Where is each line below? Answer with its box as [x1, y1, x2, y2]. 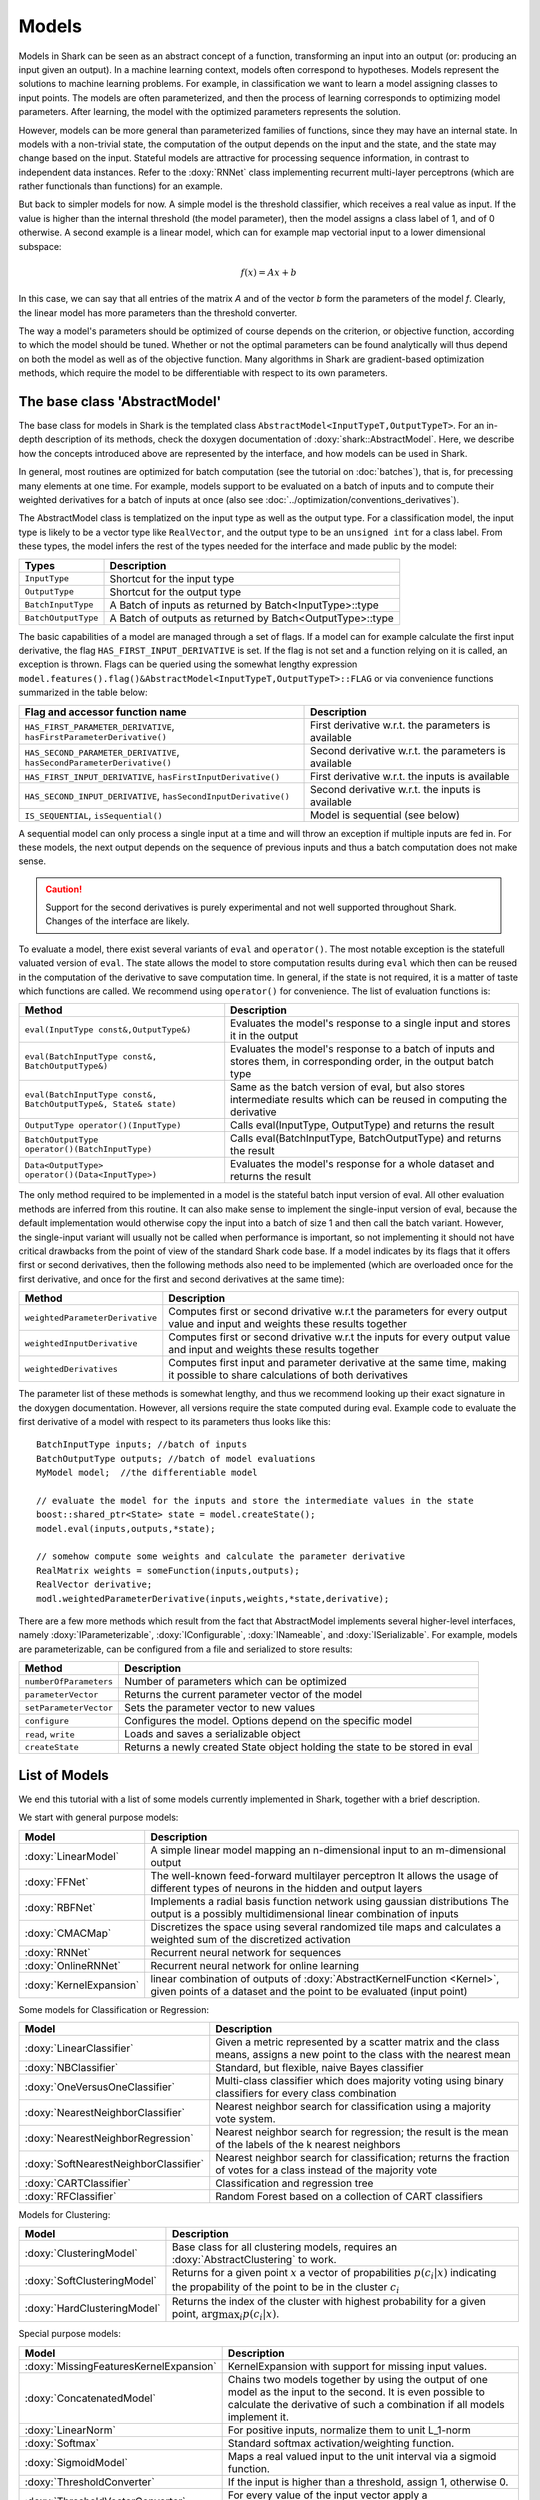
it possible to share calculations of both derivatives [168, 1368, 409, 1382]
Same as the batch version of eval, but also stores [230, 1080, 465, 1094]
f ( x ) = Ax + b [240, 266, 297, 278]
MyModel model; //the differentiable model [36, 1467, 259, 1479]
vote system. [215, 2111, 276, 2125]
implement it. [227, 2410, 289, 2424]
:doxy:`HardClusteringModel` [24, 2301, 161, 2315]
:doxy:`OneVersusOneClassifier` [24, 2080, 175, 2094]
